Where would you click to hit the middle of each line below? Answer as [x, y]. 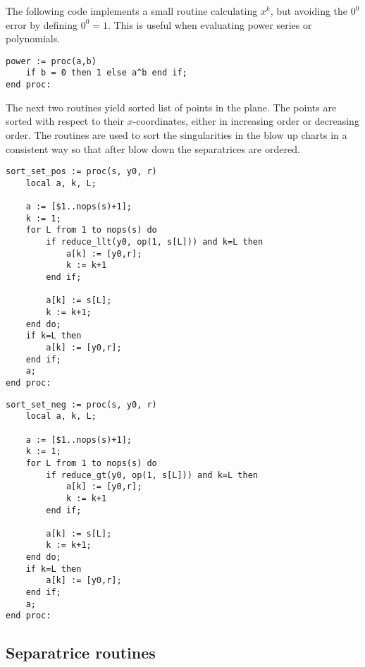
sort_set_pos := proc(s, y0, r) [81, 172]
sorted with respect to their [65, 121]
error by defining [42, 24]
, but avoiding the [309, 11]
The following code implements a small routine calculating [132, 11]
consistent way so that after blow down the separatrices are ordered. [153, 148]
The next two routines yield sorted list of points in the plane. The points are [171, 107]
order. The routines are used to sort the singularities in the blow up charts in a [177, 134]
